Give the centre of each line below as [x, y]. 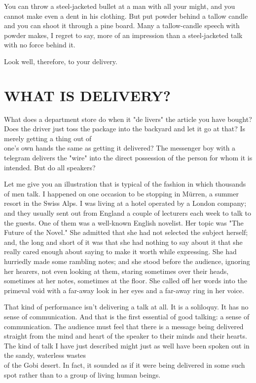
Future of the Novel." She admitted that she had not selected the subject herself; [126, 232]
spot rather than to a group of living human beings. [82, 374]
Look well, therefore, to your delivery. [61, 61]
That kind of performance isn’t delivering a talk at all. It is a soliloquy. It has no [126, 307]
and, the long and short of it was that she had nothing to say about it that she [123, 242]
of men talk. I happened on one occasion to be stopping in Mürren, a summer [121, 193]
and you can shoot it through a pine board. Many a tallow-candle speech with [122, 25]
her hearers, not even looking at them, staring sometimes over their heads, [116, 271]
